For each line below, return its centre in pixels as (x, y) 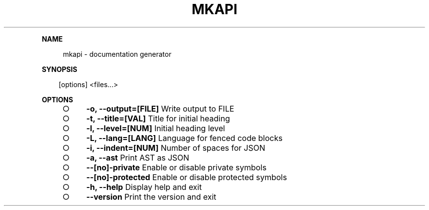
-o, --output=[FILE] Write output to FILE (160, 108)
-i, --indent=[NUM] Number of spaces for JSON (176, 148)
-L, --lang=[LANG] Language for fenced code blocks (184, 138)
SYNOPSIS (60, 69)
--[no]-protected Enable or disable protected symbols (187, 177)
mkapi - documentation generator (117, 54)
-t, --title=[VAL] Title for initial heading (158, 118)
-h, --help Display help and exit (144, 187)
